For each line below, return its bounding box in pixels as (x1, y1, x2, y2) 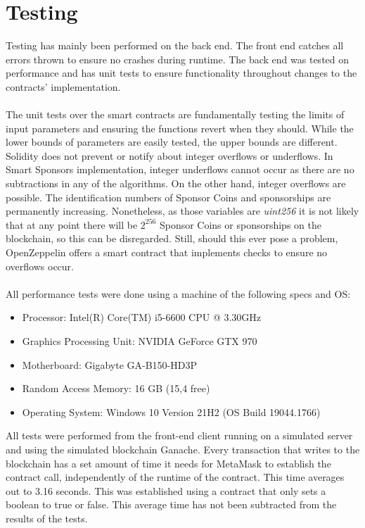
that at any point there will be (6, 217, 138, 232)
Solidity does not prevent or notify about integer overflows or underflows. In (6, 148, 333, 163)
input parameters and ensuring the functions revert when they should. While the (6, 120, 354, 135)
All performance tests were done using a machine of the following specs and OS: (6, 286, 351, 301)
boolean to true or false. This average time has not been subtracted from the (6, 497, 337, 512)
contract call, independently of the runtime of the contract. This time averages (6, 470, 345, 484)
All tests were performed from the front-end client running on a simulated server (6, 428, 353, 443)
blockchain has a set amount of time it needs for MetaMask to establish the (6, 455, 331, 470)
